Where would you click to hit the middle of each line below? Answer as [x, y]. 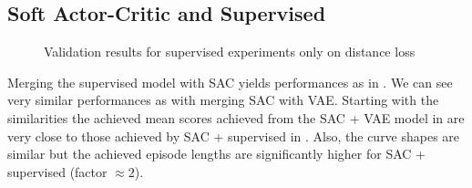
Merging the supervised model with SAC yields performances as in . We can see [230, 82]
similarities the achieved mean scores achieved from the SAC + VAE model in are [236, 117]
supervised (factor [57, 171]
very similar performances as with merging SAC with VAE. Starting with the [223, 100]
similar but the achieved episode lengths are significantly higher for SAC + [216, 154]
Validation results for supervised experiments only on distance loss [230, 52]
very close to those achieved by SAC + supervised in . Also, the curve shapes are [234, 136]
